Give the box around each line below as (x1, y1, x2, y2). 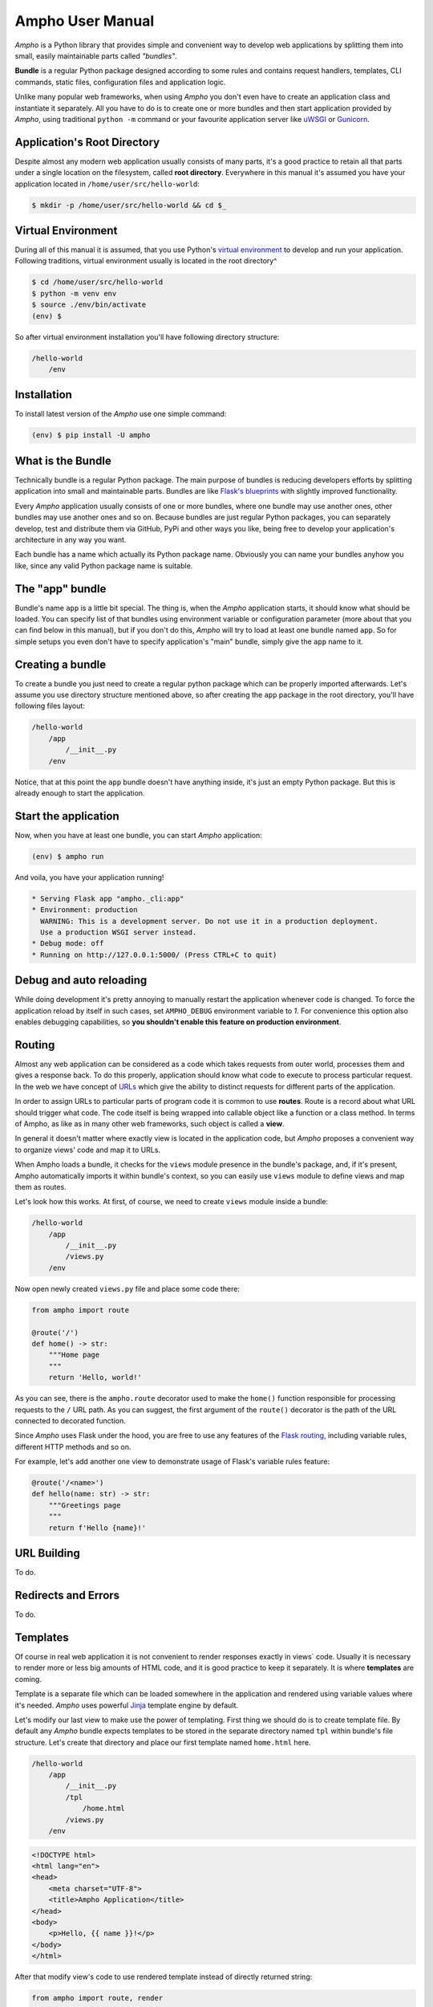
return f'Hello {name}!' (48, 1523, 147, 1533)
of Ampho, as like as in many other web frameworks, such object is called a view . (14, 1118, 285, 1128)
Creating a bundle (14, 657, 107, 671)
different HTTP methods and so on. (14, 1442, 132, 1451)
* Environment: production (31, 906, 138, 914)
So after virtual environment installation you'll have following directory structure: (14, 332, 280, 341)
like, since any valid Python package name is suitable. (14, 560, 193, 570)
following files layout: (14, 701, 86, 710)
